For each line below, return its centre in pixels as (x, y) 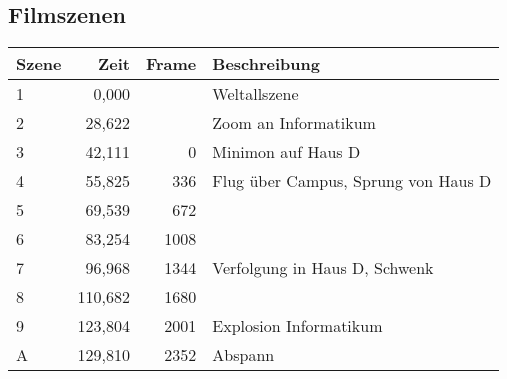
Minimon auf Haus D (286, 152)
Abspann (243, 355)
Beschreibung (266, 64)
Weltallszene (255, 94)
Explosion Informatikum (297, 326)
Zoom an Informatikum (294, 123)
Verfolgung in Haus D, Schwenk (323, 268)
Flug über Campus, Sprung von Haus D (352, 181)
